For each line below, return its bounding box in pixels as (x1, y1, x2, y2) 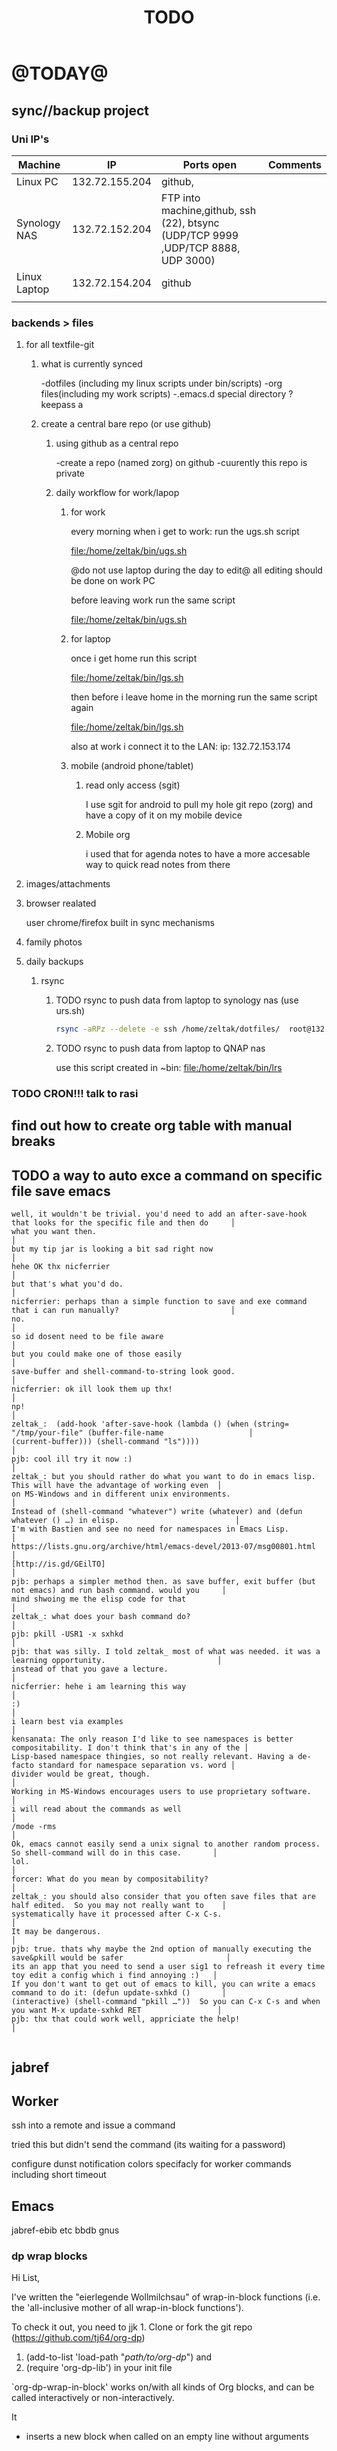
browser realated (25, 897, 97, 910)
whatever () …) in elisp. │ (11, 1516, 241, 1526)
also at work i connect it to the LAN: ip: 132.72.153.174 (70, 741, 291, 753)
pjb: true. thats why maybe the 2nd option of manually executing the (11, 1944, 312, 1955)
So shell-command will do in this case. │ (11, 1848, 218, 1858)
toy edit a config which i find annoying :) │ (11, 1971, 218, 1981)
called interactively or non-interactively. (11, 2392, 175, 2404)
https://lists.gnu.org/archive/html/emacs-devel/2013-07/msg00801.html (11, 1542, 316, 1552)
